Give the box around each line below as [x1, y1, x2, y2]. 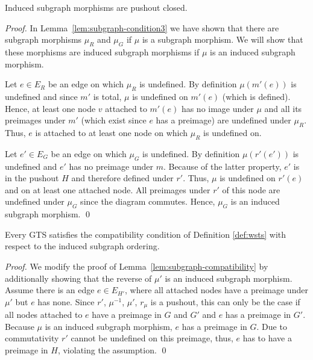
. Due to [256, 320, 287, 332]
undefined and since [5, 90, 78, 102]
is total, [93, 90, 122, 102]
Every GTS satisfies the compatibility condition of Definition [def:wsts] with [5, 228, 286, 240]
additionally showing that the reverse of [5, 272, 152, 284]
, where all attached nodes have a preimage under [125, 284, 308, 296]
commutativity [5, 332, 59, 344]
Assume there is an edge [5, 284, 95, 296]
